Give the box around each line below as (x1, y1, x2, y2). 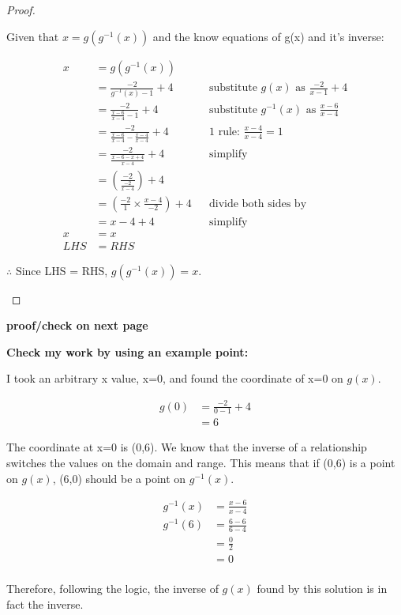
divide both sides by (209, 198, 307, 209)
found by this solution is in (257, 580, 388, 597)
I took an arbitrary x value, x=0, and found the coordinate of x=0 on (6, 370, 343, 387)
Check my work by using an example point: (6, 343, 249, 360)
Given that (6, 28, 59, 44)
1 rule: (209, 126, 240, 138)
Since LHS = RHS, (15, 262, 108, 278)
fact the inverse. (6, 596, 84, 613)
